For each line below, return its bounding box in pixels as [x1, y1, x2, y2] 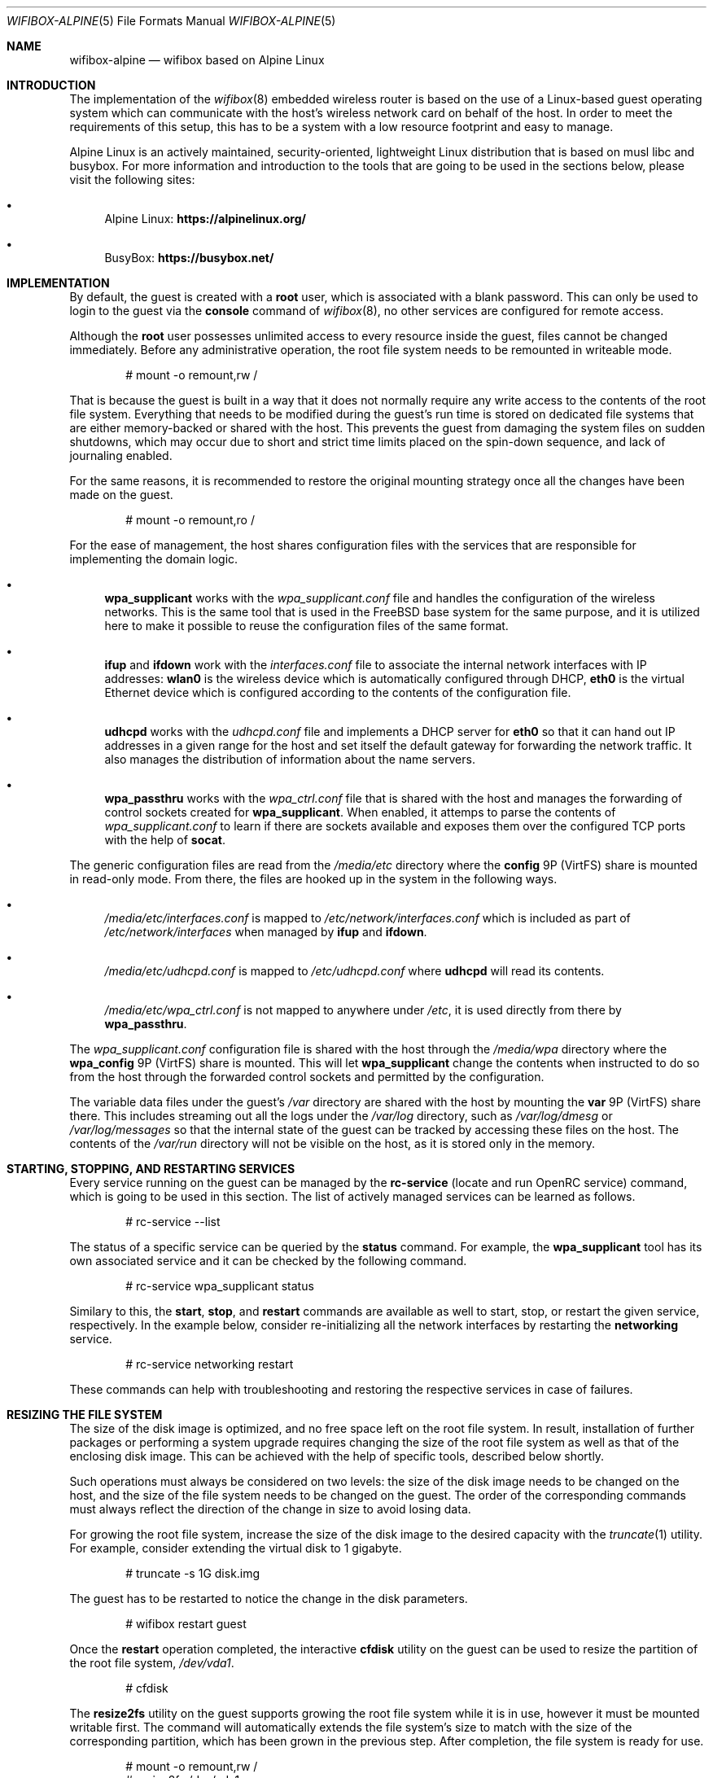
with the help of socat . [104, 833, 225, 847]
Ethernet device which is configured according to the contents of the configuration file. [104, 685, 571, 699]
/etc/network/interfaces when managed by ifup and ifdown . [104, 925, 427, 939]
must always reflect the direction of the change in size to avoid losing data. [69, 1502, 471, 1516]
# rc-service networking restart [125, 1357, 294, 1371]
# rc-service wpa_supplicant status [125, 1279, 314, 1293]
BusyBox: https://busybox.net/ [104, 251, 274, 265]
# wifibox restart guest [125, 1617, 247, 1631]
